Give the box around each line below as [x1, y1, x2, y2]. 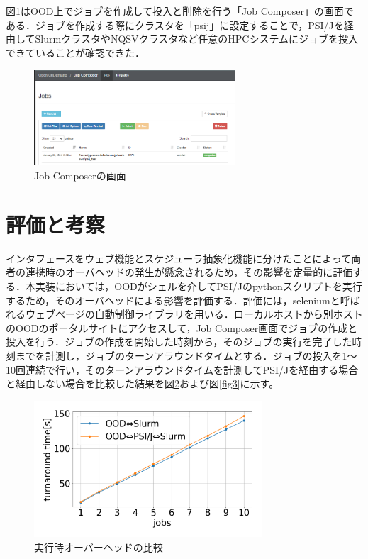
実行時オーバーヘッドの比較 [34, 540, 163, 555]
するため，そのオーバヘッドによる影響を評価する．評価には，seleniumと [6, 292, 340, 307]
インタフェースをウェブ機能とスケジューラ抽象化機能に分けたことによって [6, 250, 352, 265]
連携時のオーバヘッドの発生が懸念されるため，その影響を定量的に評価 [25, 265, 353, 279]
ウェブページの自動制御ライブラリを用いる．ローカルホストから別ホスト [25, 306, 363, 321]
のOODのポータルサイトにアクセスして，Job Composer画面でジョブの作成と [6, 320, 358, 335]
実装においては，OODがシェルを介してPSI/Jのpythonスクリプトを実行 [35, 278, 362, 293]
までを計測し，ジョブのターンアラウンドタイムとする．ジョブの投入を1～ [15, 348, 357, 362]
